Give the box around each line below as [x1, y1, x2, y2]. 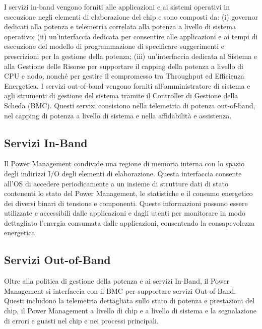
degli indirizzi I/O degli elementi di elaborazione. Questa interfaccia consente [4, 168, 242, 178]
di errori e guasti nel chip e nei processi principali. [4, 315, 159, 325]
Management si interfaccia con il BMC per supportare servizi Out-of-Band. [4, 285, 236, 296]
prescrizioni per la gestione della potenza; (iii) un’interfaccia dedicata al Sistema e [4, 50, 257, 61]
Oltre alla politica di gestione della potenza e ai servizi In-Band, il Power [4, 276, 230, 286]
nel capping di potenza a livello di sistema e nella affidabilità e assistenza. [4, 110, 232, 120]
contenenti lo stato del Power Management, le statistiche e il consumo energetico [4, 188, 253, 199]
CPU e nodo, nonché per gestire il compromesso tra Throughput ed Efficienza [4, 71, 244, 81]
